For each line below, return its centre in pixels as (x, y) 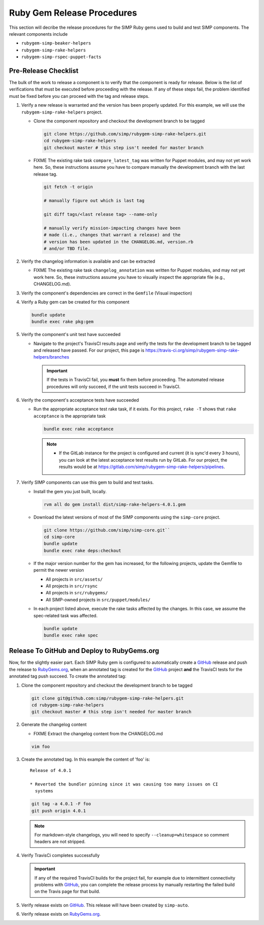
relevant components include (38, 34)
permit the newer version (59, 570)
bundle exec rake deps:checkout (83, 551)
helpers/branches (51, 357)
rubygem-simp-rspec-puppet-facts (61, 57)
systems (44, 791)
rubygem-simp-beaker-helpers (56, 43)
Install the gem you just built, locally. (70, 491)
